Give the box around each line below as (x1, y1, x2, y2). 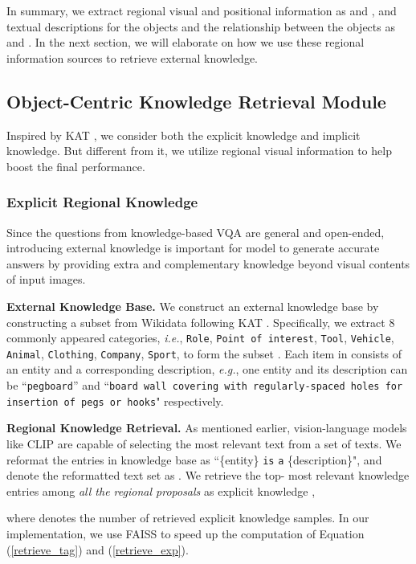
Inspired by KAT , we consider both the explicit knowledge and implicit (6, 126, 361, 143)
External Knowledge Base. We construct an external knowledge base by (6, 297, 379, 314)
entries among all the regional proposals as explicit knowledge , (6, 482, 316, 499)
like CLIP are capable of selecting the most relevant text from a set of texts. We (6, 435, 402, 452)
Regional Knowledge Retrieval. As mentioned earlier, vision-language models (6, 419, 407, 436)
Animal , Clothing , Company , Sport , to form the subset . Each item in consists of (6, 345, 402, 362)
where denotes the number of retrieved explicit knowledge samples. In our (6, 509, 369, 526)
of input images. (6, 271, 86, 288)
